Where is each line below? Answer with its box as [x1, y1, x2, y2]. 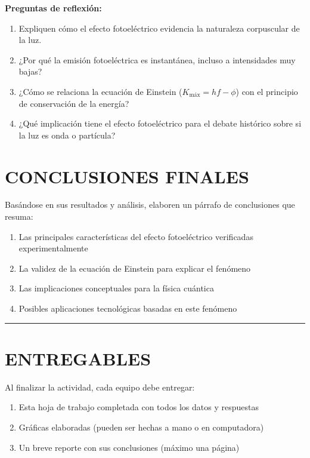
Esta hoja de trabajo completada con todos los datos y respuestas [18, 401, 259, 413]
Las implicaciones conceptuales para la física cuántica [18, 282, 214, 294]
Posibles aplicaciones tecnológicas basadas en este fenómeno [18, 302, 237, 315]
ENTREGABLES [5, 346, 151, 370]
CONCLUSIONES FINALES [5, 164, 249, 188]
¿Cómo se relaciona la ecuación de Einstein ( [18, 85, 182, 97]
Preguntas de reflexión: [5, 2, 102, 14]
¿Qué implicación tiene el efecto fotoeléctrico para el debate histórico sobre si [18, 117, 302, 130]
